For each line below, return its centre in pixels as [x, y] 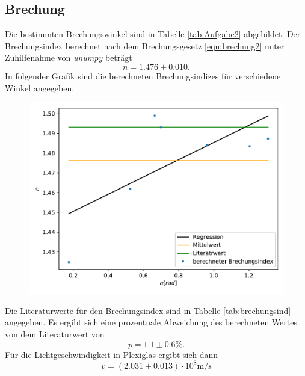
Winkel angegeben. [40, 88]
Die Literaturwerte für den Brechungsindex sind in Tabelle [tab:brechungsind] [148, 310]
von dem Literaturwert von [55, 334]
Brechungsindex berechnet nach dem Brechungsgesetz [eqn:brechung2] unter [145, 45]
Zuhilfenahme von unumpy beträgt [69, 57]
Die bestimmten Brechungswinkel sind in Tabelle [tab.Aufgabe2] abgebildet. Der [153, 34]
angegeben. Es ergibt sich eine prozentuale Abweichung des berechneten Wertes [151, 322]
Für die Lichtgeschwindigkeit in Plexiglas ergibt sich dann [112, 354]
